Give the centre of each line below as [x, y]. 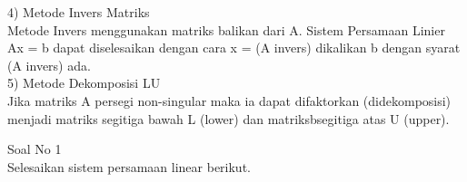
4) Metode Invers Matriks [79, 12]
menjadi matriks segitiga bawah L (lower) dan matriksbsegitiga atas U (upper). [229, 118]
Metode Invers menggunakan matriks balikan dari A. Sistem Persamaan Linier [226, 29]
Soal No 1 [35, 149]
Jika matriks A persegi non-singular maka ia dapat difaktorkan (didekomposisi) [229, 100]
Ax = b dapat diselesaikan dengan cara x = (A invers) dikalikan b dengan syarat [234, 48]
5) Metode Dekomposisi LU [84, 83]
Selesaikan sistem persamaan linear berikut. [129, 166]
